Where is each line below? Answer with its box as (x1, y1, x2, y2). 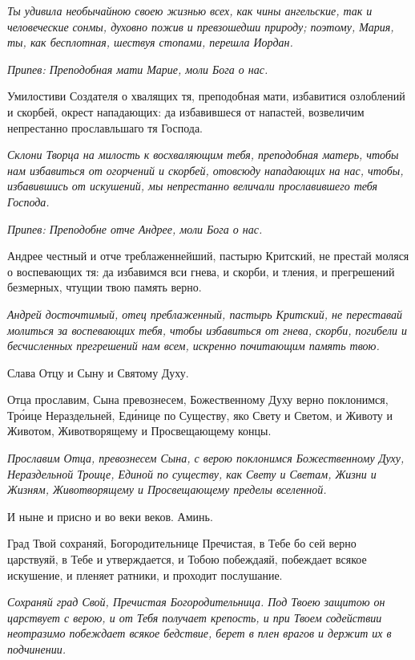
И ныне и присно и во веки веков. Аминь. (7, 507, 213, 524)
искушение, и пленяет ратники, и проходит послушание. (7, 566, 283, 583)
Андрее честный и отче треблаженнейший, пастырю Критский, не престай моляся (7, 247, 409, 264)
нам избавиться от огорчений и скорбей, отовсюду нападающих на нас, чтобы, (7, 161, 404, 178)
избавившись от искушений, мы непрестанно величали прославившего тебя (7, 177, 378, 194)
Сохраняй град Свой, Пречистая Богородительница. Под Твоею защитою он (7, 593, 385, 610)
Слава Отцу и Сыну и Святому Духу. (7, 364, 189, 381)
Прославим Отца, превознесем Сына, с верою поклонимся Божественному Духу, (7, 450, 405, 466)
